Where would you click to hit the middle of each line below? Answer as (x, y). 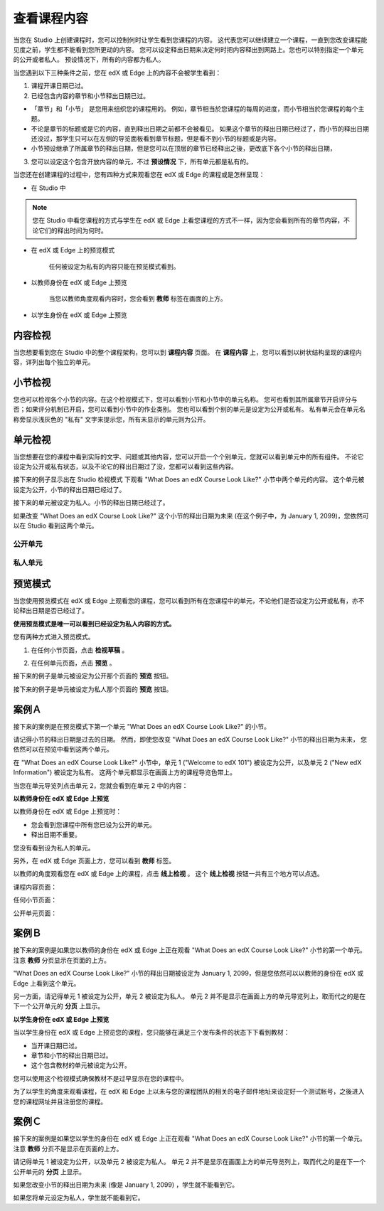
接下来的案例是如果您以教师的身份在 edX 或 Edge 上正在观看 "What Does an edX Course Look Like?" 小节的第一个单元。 (190, 950)
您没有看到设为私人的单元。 (54, 848)
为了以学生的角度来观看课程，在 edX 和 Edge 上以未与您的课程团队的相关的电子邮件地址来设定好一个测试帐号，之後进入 (189, 1092)
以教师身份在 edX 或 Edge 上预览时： (68, 811)
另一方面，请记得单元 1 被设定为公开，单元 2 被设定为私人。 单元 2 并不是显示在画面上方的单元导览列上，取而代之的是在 (190, 996)
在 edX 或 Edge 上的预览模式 (73, 250)
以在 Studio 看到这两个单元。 (56, 526)
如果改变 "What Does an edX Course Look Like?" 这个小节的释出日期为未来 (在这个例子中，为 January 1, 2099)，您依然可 (191, 516)
